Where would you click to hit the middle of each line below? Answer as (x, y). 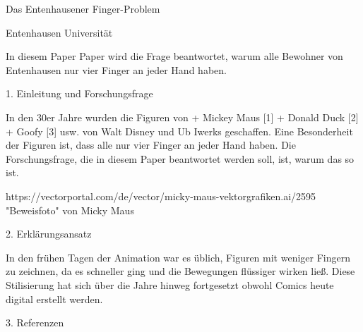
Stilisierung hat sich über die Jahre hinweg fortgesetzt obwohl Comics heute (170, 284)
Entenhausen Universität (59, 32)
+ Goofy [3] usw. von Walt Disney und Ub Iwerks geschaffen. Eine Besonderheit (179, 131)
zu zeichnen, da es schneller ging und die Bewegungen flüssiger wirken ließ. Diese (180, 271)
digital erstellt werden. (54, 299)
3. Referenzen (35, 322)
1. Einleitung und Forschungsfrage (79, 93)
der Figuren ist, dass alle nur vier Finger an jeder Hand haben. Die (151, 145)
